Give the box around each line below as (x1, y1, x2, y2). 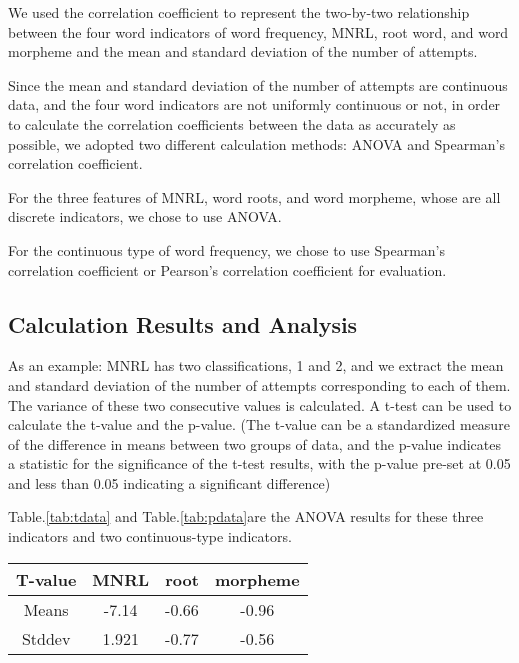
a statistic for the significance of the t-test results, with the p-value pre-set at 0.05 (8, 453, 511, 474)
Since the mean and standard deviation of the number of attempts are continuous (8, 74, 508, 95)
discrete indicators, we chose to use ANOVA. (8, 206, 282, 227)
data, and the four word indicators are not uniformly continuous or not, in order (8, 94, 501, 115)
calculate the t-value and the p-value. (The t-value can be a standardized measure (8, 414, 510, 435)
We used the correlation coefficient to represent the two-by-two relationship (8, 2, 470, 22)
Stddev (21, 626, 71, 650)
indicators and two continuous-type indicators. (8, 526, 292, 547)
